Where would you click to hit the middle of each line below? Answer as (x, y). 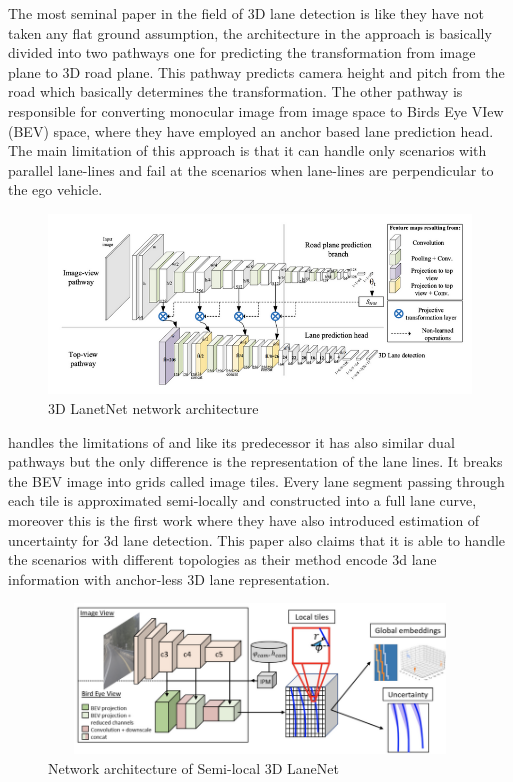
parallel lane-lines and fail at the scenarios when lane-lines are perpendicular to (251, 169)
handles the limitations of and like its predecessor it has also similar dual (231, 441)
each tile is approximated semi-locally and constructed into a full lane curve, (242, 500)
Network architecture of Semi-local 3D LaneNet (193, 768)
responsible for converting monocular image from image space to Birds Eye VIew (256, 110)
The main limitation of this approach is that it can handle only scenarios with (247, 150)
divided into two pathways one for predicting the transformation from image (242, 52)
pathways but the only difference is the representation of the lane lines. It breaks (255, 461)
